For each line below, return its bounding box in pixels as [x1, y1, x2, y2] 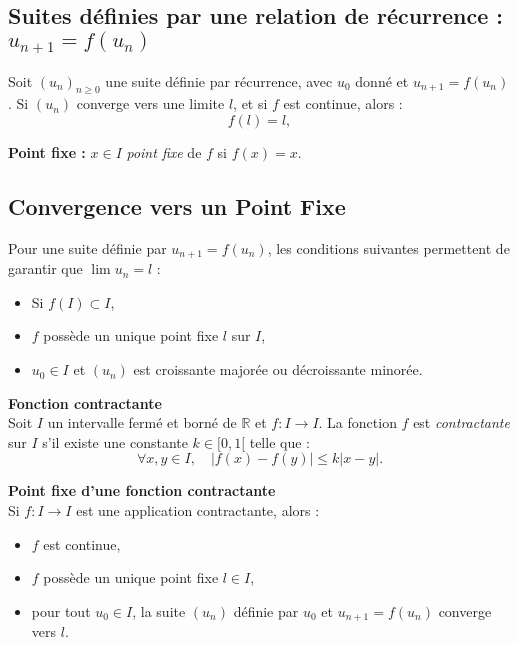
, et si [233, 93, 268, 114]
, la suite [132, 600, 186, 621]
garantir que [8, 258, 83, 279]
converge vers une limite [76, 93, 225, 114]
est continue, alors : [283, 93, 403, 114]
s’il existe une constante [42, 431, 188, 452]
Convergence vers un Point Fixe [8, 191, 346, 221]
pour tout [31, 600, 91, 621]
